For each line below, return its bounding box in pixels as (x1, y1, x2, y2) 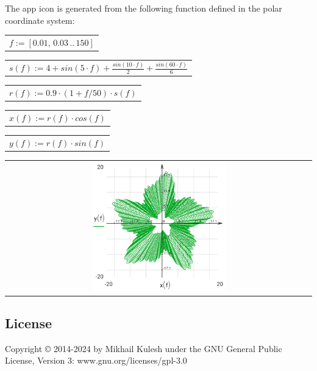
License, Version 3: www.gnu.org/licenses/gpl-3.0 (5, 354, 187, 367)
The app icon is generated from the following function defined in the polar (5, 2, 282, 14)
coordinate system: (5, 13, 75, 26)
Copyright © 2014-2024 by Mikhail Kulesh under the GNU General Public (5, 342, 282, 354)
